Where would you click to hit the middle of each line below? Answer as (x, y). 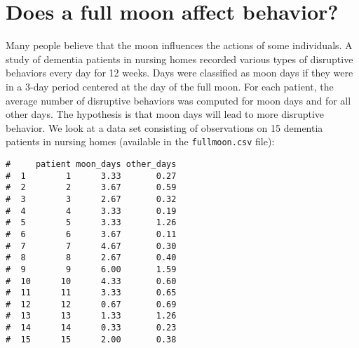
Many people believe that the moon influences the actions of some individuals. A (179, 45)
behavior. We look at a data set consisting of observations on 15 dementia (164, 127)
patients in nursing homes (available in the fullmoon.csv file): (140, 141)
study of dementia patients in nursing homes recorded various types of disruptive (179, 59)
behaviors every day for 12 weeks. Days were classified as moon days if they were (179, 73)
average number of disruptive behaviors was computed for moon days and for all (178, 100)
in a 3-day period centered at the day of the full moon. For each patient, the (170, 86)
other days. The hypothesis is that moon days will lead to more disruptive (165, 114)
